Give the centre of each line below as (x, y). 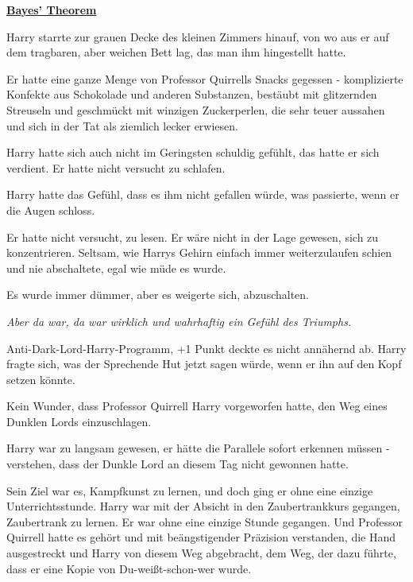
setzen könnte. (41, 379)
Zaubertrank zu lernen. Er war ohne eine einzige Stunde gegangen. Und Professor (205, 521)
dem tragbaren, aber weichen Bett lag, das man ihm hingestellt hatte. (176, 52)
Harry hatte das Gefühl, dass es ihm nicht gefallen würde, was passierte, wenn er (203, 194)
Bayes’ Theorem (52, 10)
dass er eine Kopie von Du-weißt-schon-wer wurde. (129, 568)
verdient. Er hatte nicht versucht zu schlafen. (116, 167)
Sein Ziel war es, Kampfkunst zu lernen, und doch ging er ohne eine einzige (190, 490)
